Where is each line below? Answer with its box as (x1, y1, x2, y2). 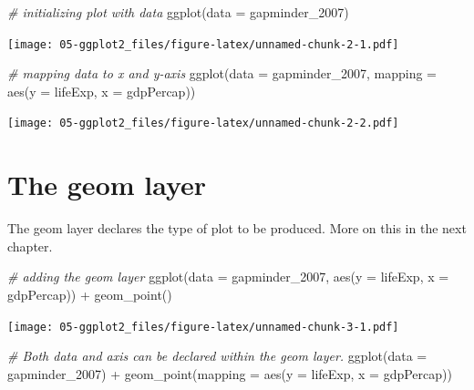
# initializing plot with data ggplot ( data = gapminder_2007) (7, 3, 349, 21)
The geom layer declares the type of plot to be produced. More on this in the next (7, 219, 467, 238)
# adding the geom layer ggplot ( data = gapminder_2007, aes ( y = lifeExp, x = (7, 267, 449, 286)
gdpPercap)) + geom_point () (7, 285, 172, 303)
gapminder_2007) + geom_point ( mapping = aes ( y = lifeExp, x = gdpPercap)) (7, 364, 452, 383)
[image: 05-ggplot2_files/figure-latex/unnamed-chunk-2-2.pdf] (7, 117, 399, 130)
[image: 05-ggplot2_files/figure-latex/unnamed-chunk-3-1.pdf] (7, 320, 399, 334)
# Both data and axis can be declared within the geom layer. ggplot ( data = (7, 346, 428, 365)
